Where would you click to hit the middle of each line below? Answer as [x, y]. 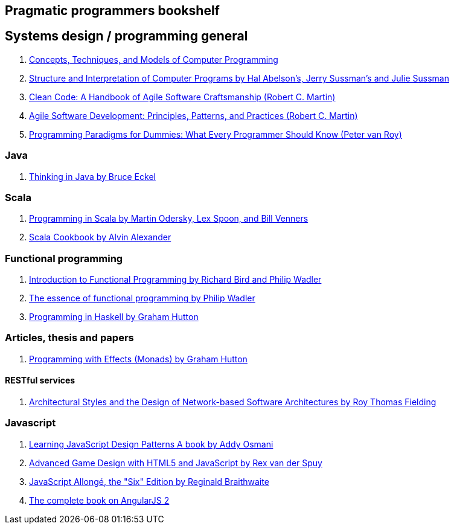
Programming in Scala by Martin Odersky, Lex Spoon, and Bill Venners [169, 219]
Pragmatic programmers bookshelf [112, 11]
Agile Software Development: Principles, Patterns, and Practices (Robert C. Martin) [193, 115]
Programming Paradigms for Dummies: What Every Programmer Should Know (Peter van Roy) [216, 134]
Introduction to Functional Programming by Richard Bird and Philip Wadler [175, 280]
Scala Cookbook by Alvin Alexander [100, 237]
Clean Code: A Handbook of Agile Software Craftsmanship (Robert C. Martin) [182, 97]
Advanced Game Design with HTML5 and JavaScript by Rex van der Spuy [176, 463]
